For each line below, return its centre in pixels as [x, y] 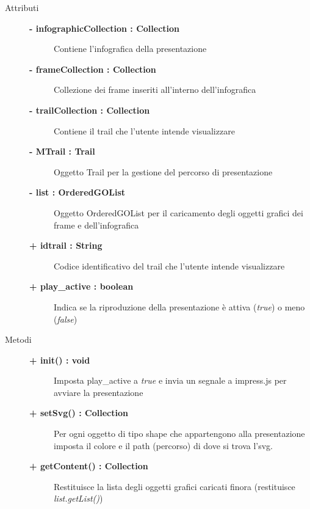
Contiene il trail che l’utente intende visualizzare [144, 130]
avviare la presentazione [99, 392]
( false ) [66, 319]
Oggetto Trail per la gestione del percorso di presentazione [163, 171]
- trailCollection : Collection [90, 110]
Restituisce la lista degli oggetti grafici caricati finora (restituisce [175, 486]
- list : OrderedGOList [77, 192]
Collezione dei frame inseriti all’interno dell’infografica [155, 90]
